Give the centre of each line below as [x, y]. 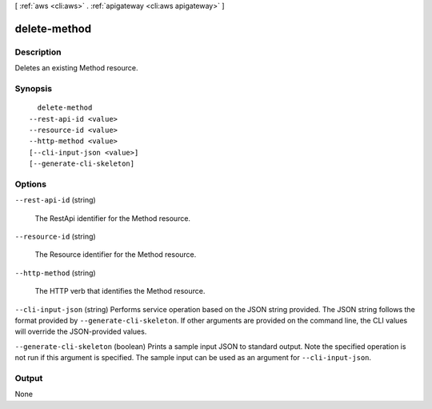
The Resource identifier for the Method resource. [116, 255]
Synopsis [33, 88]
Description [38, 52]
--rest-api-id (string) [55, 200]
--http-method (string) [55, 273]
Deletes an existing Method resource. [76, 68]
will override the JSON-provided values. [81, 331]
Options [31, 184]
